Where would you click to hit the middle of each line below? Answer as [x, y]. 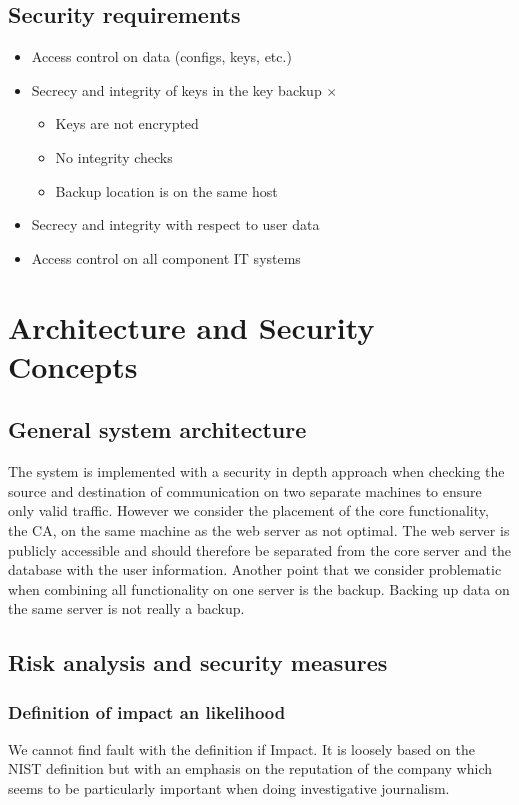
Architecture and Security [191, 326]
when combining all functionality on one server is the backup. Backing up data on [259, 588]
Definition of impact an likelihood [147, 711]
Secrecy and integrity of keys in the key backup [176, 89]
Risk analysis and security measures [198, 662]
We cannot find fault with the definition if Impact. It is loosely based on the [241, 748]
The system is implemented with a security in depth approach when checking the [256, 471]
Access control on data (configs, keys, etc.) [161, 56]
